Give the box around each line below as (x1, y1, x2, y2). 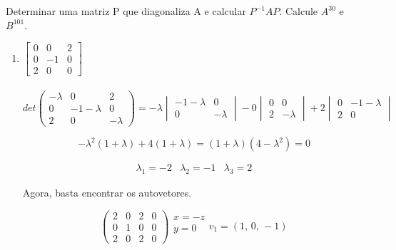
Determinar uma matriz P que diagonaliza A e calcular (6, 4, 246, 18)
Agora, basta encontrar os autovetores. (22, 184, 192, 199)
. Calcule (279, 4, 318, 18)
